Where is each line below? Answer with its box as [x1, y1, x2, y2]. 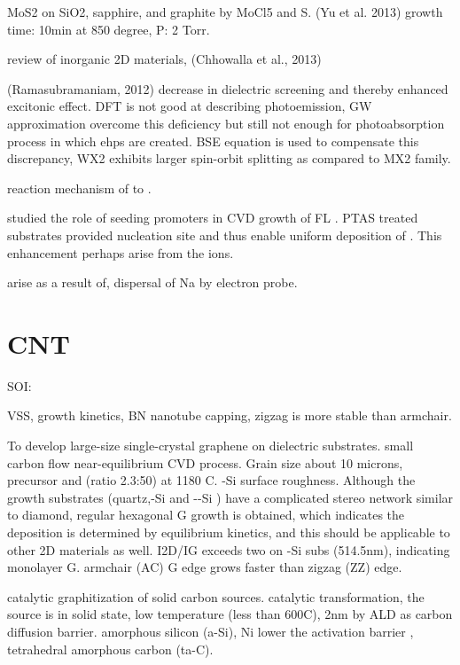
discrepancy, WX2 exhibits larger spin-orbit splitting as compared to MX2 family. [7, 149, 451, 168]
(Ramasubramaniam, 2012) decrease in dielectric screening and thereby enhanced [7, 79, 448, 98]
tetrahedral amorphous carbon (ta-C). [7, 639, 214, 658]
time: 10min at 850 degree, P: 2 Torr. [7, 20, 210, 38]
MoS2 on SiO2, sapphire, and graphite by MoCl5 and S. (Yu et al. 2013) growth [7, 3, 443, 20]
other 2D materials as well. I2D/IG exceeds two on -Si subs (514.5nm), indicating [7, 540, 450, 559]
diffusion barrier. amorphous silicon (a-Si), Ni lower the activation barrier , [7, 622, 414, 640]
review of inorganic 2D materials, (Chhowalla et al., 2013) [7, 50, 322, 68]
